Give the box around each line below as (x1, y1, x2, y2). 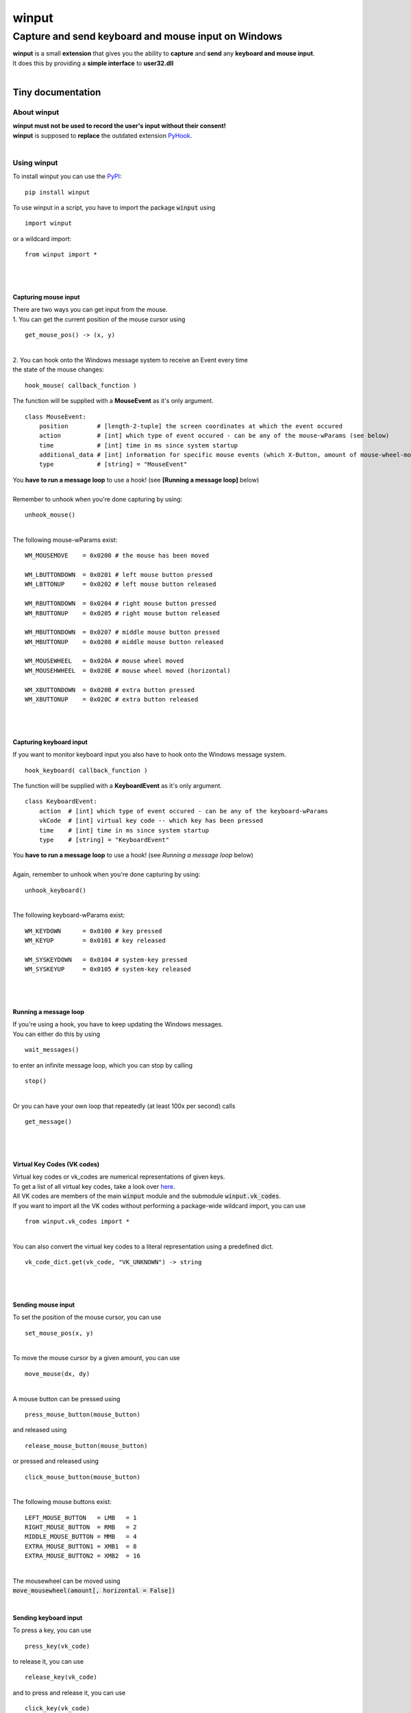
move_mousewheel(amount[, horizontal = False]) (12, 1587, 176, 1594)
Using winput (12, 158, 58, 167)
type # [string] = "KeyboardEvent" (38, 836, 170, 843)
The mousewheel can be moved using (12, 1577, 121, 1586)
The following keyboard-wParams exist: (12, 911, 125, 920)
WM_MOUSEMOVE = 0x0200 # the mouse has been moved (25, 552, 209, 560)
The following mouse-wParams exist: (12, 535, 118, 544)
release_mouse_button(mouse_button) (25, 1442, 148, 1449)
